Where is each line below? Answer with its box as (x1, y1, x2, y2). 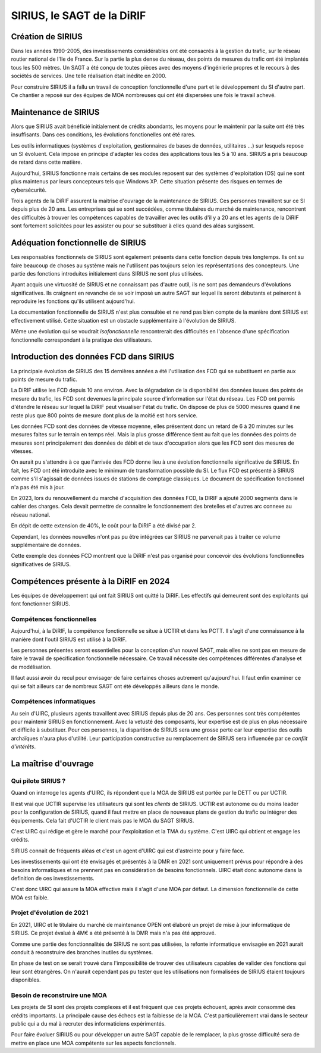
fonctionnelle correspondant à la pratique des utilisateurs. (11, 336, 153, 343)
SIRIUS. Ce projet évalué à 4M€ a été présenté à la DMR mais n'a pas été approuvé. (11, 929, 216, 937)
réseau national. (11, 511, 51, 518)
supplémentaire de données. (11, 541, 81, 548)
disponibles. (11, 976, 41, 983)
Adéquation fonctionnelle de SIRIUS (11, 238, 146, 248)
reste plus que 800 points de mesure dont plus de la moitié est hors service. (11, 411, 198, 419)
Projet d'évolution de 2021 (11, 908, 89, 917)
